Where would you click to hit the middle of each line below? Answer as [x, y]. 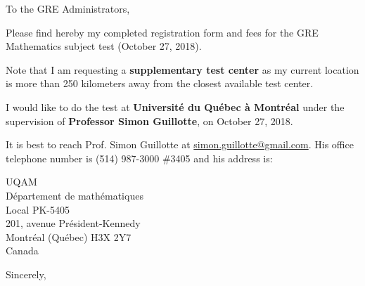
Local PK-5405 [38, 209]
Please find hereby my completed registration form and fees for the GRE [162, 32]
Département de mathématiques [75, 195]
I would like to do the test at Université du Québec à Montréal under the [175, 106]
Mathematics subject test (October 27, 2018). [104, 46]
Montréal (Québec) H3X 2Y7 [69, 236]
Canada [22, 251]
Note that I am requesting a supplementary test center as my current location [182, 69]
